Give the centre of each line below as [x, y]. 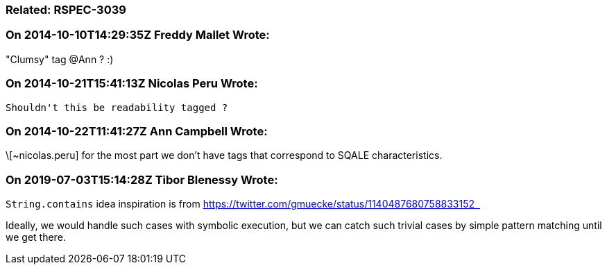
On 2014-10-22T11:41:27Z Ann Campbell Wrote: [137, 131]
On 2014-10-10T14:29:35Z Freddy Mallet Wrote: [138, 35]
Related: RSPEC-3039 [66, 10]
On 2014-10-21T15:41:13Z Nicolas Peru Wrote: [132, 84]
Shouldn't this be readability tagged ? [117, 107]
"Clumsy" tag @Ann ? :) [60, 59]
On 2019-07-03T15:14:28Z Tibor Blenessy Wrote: [142, 179]
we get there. [36, 237]
